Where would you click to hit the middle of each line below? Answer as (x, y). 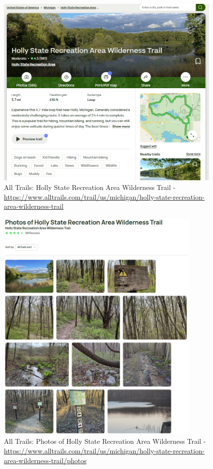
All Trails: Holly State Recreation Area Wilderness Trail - (90, 187)
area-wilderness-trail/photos (45, 460)
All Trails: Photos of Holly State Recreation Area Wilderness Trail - (105, 441)
